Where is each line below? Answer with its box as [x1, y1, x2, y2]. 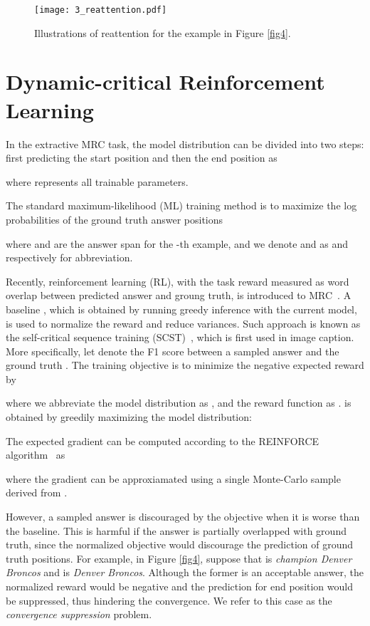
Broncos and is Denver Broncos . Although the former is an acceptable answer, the [6, 565, 364, 580]
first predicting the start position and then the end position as [6, 150, 277, 165]
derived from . [6, 485, 68, 500]
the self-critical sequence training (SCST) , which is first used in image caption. [6, 330, 354, 345]
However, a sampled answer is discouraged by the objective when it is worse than [6, 509, 360, 524]
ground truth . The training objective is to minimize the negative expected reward [6, 358, 364, 372]
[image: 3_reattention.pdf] [34, 5, 167, 15]
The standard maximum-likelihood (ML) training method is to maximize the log [6, 198, 357, 213]
